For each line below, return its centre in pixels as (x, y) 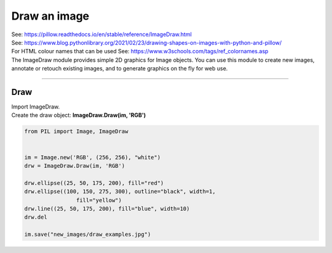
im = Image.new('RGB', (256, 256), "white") (93, 157)
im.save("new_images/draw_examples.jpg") (88, 235)
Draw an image (50, 16)
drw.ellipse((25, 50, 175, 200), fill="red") (94, 183)
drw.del (36, 217)
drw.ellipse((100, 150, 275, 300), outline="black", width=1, (120, 192)
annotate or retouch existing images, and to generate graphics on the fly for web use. (120, 69)
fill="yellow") (99, 200)
